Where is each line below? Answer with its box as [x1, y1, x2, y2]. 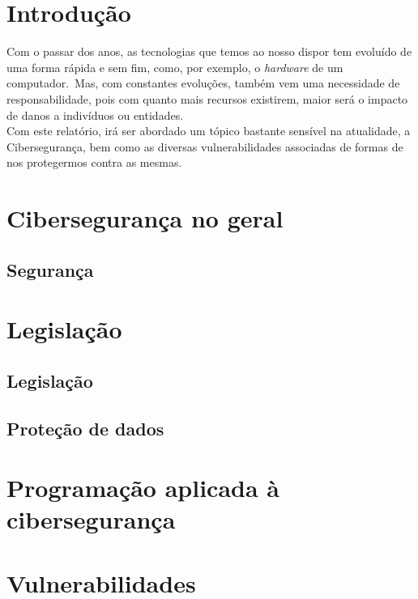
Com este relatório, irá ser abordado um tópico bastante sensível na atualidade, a [6, 122, 411, 139]
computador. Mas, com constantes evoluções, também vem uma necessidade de [6, 74, 400, 91]
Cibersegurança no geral [6, 202, 284, 235]
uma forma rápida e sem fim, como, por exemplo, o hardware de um [6, 58, 343, 75]
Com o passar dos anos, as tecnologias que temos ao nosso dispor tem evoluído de [6, 43, 412, 60]
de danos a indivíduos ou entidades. [6, 106, 184, 123]
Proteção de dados [6, 415, 164, 440]
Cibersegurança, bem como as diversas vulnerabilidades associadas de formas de [6, 138, 403, 155]
